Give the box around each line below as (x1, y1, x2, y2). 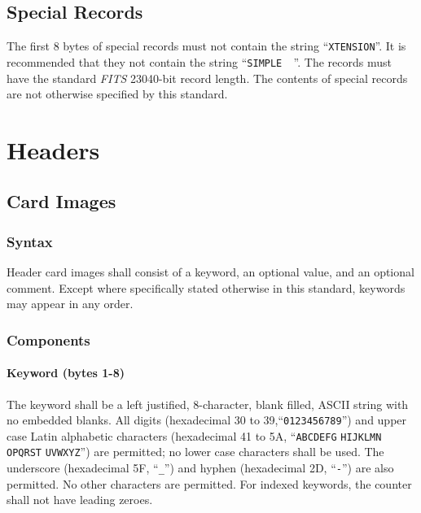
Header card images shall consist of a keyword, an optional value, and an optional (7, 263, 414, 280)
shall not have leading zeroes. (7, 491, 153, 508)
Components (7, 329, 90, 350)
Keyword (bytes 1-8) (7, 364, 125, 381)
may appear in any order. (7, 295, 134, 312)
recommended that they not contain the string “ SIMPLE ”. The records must (7, 53, 392, 70)
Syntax (7, 231, 53, 251)
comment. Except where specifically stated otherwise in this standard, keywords (7, 279, 406, 296)
